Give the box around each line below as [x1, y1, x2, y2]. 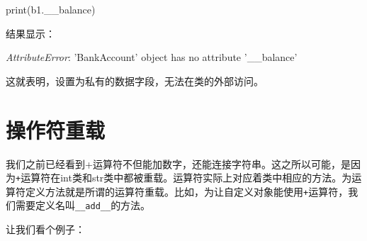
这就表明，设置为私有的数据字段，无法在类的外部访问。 [6, 73, 264, 88]
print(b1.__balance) [6, 2, 96, 16]
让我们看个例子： [6, 222, 85, 237]
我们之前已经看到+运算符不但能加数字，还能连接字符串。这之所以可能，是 [6, 156, 351, 171]
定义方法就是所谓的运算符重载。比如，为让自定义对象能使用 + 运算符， [25, 184, 349, 198]
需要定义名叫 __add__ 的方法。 [15, 198, 151, 213]
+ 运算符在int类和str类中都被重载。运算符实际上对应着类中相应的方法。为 [16, 170, 352, 185]
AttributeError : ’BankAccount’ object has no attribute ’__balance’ [6, 50, 298, 65]
